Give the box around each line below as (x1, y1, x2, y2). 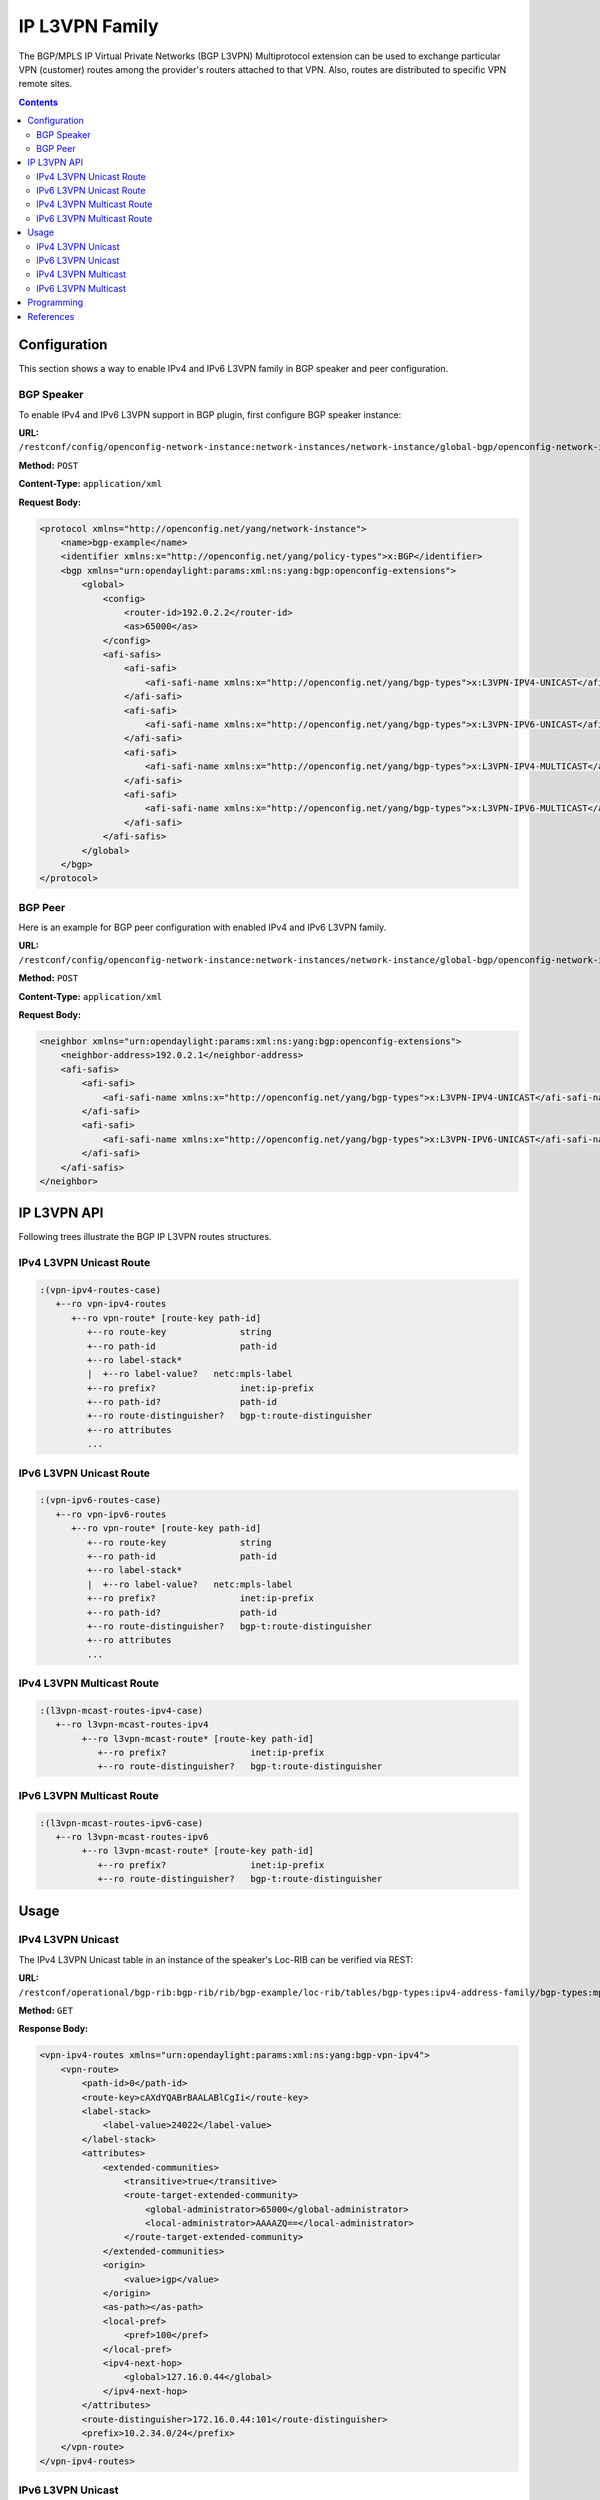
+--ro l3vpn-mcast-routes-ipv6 (55, 1831, 209, 1842)
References (27, 310, 75, 322)
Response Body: (18, 2023, 89, 2035)
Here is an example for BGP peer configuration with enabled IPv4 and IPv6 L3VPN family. (18, 921, 387, 934)
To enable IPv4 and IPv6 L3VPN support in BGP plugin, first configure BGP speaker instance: (18, 408, 402, 420)
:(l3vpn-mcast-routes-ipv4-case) (39, 1705, 204, 1716)
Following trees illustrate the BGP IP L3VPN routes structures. (18, 1231, 272, 1243)
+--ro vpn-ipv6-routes (55, 1508, 167, 1520)
